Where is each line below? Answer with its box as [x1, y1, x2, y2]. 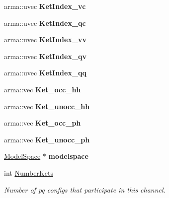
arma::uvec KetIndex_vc [4, 1, 86, 11]
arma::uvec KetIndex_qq [4, 67, 87, 78]
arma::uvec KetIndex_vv [4, 34, 87, 45]
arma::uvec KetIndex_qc [4, 17, 86, 28]
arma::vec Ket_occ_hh [4, 84, 81, 94]
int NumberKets [4, 167, 53, 178]
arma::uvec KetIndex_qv [4, 51, 87, 61]
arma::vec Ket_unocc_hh [4, 101, 90, 111]
